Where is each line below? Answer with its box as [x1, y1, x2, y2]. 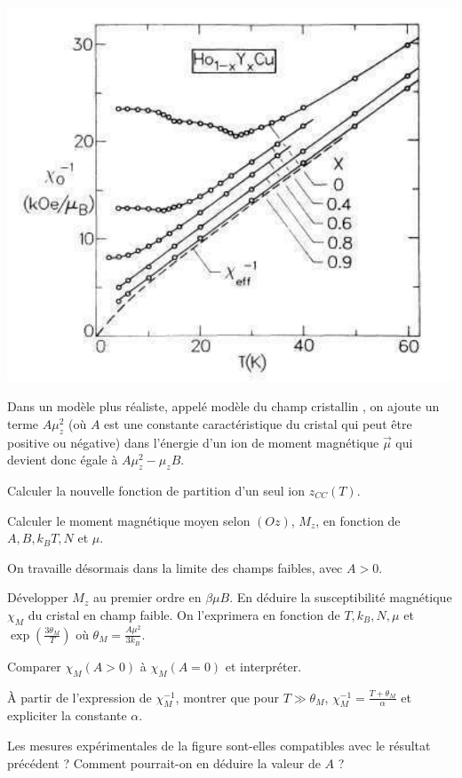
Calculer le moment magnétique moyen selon [7, 511, 251, 529]
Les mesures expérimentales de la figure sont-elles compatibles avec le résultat [7, 736, 431, 754]
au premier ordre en [92, 588, 202, 607]
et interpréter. [225, 656, 302, 675]
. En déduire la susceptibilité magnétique [229, 588, 452, 607]
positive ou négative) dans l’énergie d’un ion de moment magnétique [7, 433, 379, 451]
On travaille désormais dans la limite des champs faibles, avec [7, 558, 343, 576]
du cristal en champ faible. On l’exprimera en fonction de [28, 605, 340, 623]
